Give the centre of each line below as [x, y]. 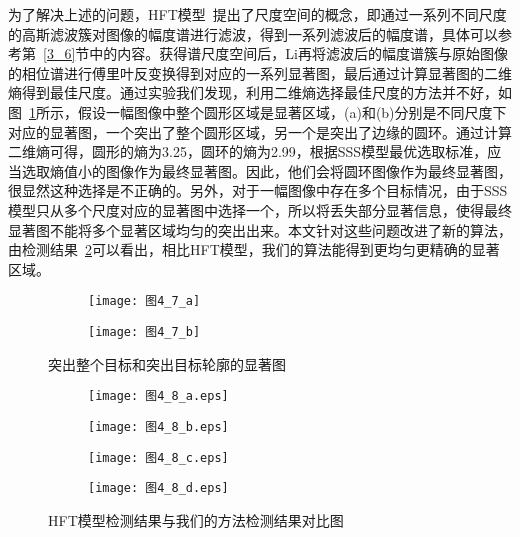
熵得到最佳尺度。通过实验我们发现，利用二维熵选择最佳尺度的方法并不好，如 [260, 92]
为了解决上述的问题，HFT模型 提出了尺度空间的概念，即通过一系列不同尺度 [257, 14]
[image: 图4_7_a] [144, 301]
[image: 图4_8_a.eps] [158, 396]
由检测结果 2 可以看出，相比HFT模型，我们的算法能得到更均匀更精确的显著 [254, 249]
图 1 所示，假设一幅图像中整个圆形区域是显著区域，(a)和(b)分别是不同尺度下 [257, 111]
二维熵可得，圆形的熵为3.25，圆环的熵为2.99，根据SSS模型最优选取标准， [248, 151]
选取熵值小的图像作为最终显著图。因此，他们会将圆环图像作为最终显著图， [266, 170]
